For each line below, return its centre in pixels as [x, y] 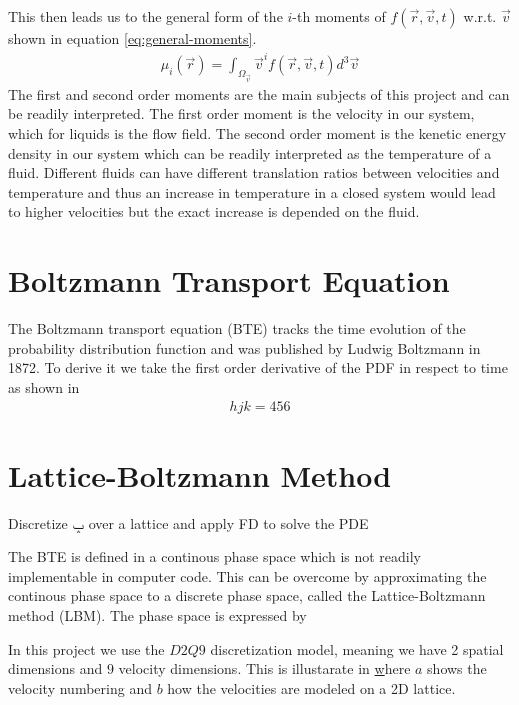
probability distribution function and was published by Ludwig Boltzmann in [244, 347]
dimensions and [55, 668]
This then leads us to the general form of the [145, 16]
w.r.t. [480, 16]
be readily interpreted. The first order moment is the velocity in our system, [241, 113]
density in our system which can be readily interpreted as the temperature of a [250, 152]
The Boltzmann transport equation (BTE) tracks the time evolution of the [237, 328]
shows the [457, 668]
